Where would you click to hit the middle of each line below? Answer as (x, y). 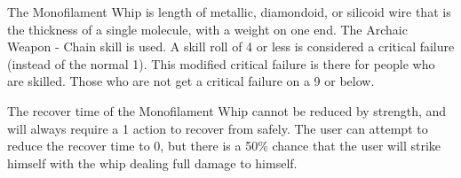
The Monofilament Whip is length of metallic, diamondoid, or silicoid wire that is (229, 12)
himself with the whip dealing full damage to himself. (152, 163)
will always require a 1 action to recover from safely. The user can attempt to (218, 128)
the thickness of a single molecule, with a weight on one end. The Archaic (207, 29)
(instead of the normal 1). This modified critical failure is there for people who (221, 63)
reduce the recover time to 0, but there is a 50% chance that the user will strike (224, 146)
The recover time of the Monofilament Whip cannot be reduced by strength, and (227, 110)
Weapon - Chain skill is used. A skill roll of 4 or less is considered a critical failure (231, 46)
